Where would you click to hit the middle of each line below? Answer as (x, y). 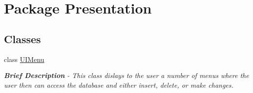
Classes (22, 39)
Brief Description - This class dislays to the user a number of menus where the (126, 75)
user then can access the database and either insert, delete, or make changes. (119, 85)
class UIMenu (24, 59)
